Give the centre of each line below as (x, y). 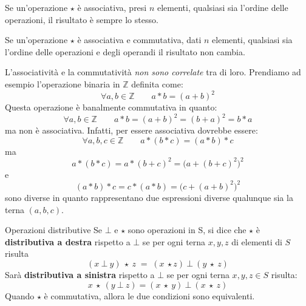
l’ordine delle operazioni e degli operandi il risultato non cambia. (125, 51)
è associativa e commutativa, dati (139, 40)
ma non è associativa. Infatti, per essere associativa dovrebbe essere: (131, 130)
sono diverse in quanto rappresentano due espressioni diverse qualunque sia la (149, 197)
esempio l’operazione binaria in (63, 83)
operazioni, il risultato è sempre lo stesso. (82, 19)
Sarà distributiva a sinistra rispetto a (80, 274)
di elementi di (257, 241)
